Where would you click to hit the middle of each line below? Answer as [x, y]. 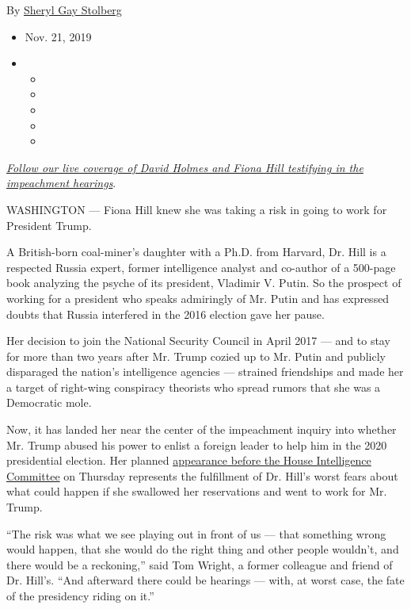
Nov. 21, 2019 [58, 36]
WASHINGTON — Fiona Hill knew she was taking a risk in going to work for [197, 209]
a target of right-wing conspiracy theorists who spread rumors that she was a [194, 387]
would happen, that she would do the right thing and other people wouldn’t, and [203, 549]
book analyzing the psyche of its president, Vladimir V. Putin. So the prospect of [204, 283]
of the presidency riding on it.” [80, 596]
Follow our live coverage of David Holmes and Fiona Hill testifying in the [185, 167]
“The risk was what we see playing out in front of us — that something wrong [196, 533]
